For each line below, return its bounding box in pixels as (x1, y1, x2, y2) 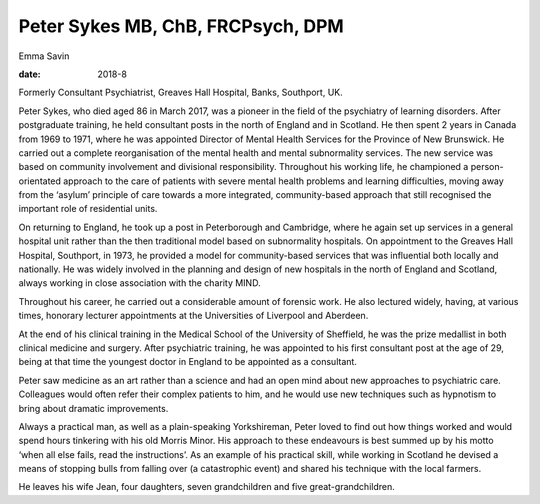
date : (18, 68, 41, 80)
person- (470, 161, 504, 173)
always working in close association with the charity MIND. (18, 277, 261, 289)
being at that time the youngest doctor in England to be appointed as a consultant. (18, 356, 357, 368)
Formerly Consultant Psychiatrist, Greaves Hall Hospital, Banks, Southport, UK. (18, 86, 344, 99)
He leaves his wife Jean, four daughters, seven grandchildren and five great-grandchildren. (18, 481, 395, 493)
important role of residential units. (18, 203, 158, 215)
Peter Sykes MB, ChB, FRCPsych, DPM (18, 15, 344, 37)
